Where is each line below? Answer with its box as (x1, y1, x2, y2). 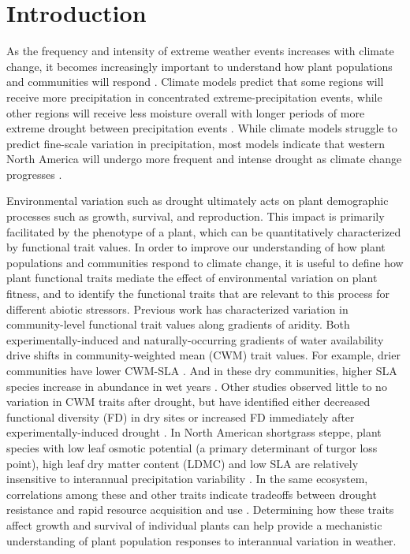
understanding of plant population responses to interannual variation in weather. (6, 532, 397, 548)
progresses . (6, 165, 62, 182)
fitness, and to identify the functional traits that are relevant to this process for (6, 285, 390, 302)
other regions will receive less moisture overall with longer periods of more (6, 104, 365, 121)
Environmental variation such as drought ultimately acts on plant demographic (6, 192, 389, 209)
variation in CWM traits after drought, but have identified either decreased (6, 393, 371, 410)
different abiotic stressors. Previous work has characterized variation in (6, 300, 348, 317)
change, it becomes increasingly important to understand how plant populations (6, 58, 393, 74)
